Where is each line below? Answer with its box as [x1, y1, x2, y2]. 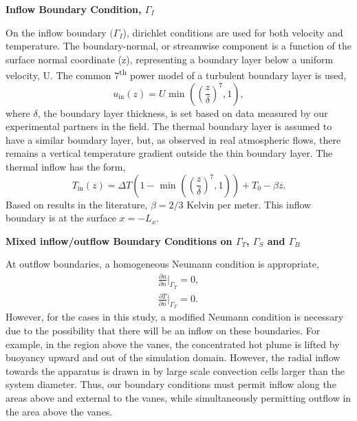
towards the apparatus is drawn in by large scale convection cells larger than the [6, 363, 345, 378]
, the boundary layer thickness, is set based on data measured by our [37, 105, 328, 120]
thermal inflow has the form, [6, 160, 126, 173]
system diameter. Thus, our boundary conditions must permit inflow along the [6, 377, 336, 391]
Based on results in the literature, [6, 197, 148, 211]
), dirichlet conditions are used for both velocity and [122, 25, 343, 39]
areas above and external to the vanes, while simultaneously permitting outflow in [6, 391, 351, 405]
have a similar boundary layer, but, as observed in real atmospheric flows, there [6, 132, 341, 147]
